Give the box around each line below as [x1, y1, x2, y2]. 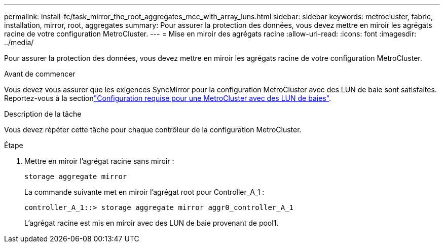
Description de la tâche [4, 110, 82, 118]
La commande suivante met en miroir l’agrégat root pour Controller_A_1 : [24, 188, 265, 196]
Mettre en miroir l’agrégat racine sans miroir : [24, 157, 174, 165]
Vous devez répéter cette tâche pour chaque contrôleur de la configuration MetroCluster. [4, 125, 302, 134]
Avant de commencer [4, 69, 76, 78]
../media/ [4, 38, 34, 47]
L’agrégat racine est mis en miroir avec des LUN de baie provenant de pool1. [24, 219, 279, 227]
